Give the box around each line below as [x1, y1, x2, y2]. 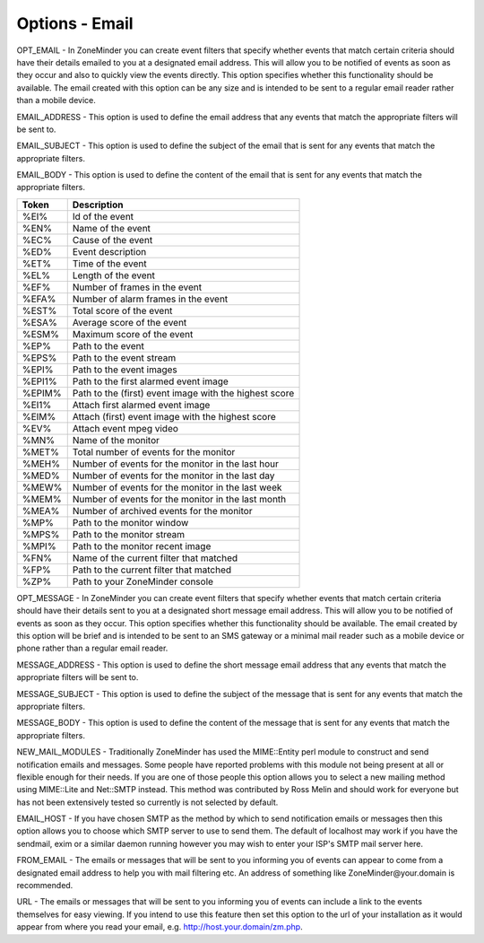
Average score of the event [72, 316, 187, 328]
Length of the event [72, 269, 156, 282]
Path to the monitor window [72, 516, 189, 528]
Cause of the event [72, 233, 153, 246]
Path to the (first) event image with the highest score [72, 387, 295, 399]
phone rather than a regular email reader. [16, 642, 169, 654]
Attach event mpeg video [72, 422, 179, 434]
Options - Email [16, 13, 134, 33]
